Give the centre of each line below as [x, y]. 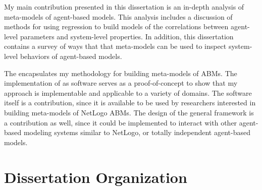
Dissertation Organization [96, 177]
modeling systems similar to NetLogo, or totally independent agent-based [137, 132]
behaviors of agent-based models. [71, 56]
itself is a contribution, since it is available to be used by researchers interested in [130, 103]
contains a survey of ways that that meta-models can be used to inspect [115, 46]
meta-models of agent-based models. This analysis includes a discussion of [118, 16]
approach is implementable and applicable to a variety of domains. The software [128, 92]
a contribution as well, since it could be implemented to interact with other [121, 122]
